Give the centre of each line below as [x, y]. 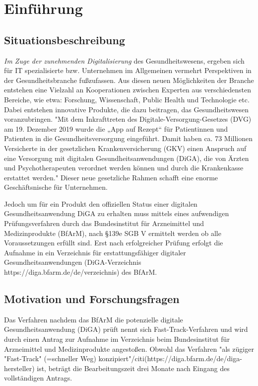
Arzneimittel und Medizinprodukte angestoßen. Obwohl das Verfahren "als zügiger [129, 348]
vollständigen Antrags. [38, 378]
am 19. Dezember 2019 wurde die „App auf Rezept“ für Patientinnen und [116, 128]
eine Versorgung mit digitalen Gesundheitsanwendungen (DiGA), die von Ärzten [127, 158]
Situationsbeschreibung [64, 39]
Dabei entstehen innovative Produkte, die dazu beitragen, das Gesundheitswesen [126, 109]
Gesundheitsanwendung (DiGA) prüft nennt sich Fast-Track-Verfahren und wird [126, 329]
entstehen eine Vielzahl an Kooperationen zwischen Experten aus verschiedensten [128, 90]
